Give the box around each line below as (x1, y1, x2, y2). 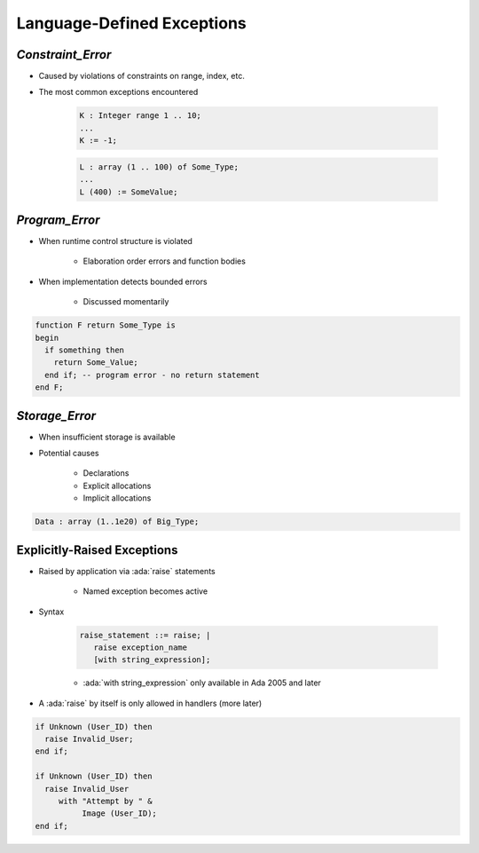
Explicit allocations (82, 480, 152, 491)
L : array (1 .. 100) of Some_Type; (79, 162, 239, 172)
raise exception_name (93, 642, 188, 652)
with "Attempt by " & (58, 795, 153, 806)
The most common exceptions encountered (38, 87, 199, 98)
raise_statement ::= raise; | (79, 630, 211, 640)
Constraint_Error (16, 47, 112, 62)
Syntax (38, 606, 65, 617)
